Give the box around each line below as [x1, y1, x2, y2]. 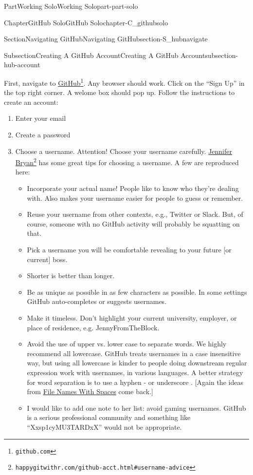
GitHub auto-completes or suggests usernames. [27, 296, 167, 306]
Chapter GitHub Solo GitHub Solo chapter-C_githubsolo [4, 17, 168, 27]
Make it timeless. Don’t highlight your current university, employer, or [27, 312, 237, 323]
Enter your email [15, 113, 66, 123]
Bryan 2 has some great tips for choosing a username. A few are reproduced [15, 156, 239, 167]
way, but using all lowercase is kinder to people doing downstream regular [27, 358, 247, 368]
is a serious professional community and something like [27, 412, 191, 422]
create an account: [4, 96, 58, 107]
